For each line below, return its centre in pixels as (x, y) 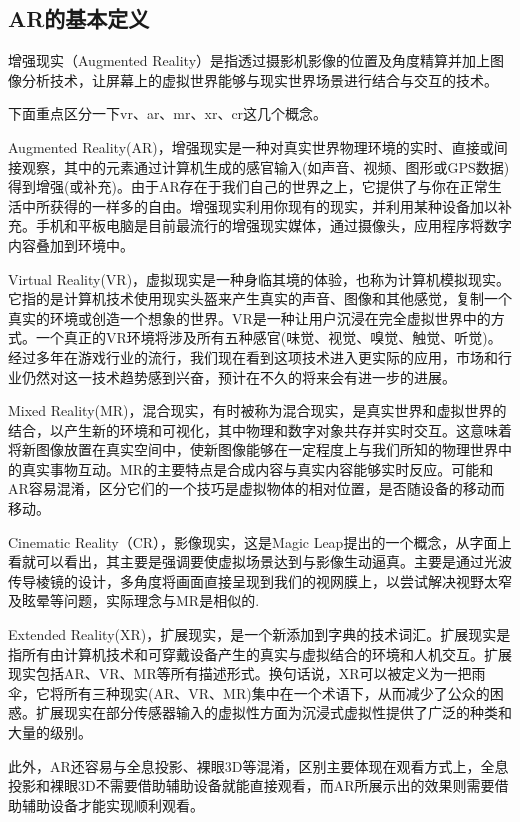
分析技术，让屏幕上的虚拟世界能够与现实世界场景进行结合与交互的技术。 (259, 79)
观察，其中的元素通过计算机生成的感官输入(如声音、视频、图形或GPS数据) (265, 166)
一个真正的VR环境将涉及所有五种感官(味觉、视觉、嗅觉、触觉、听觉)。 (268, 337)
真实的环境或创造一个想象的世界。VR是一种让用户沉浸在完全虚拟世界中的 (249, 317)
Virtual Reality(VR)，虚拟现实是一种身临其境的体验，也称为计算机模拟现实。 (259, 278)
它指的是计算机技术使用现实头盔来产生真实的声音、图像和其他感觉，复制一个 (260, 298)
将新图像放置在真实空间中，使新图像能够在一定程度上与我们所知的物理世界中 (260, 449)
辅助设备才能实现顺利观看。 (112, 804)
